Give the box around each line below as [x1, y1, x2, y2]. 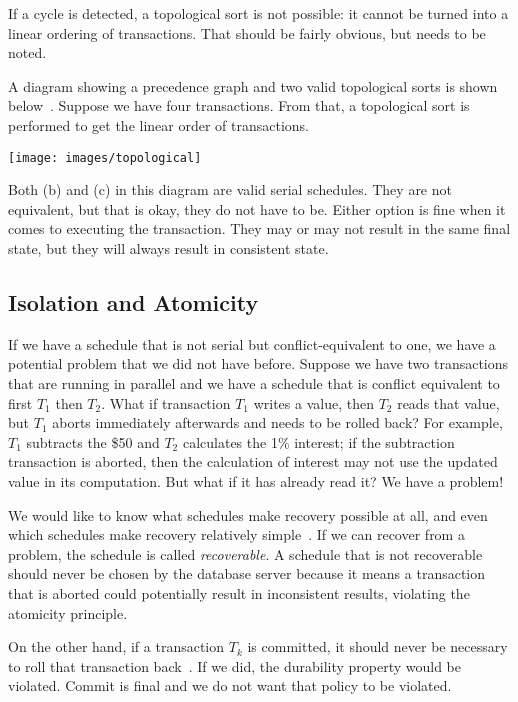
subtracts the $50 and [26, 431, 160, 452]
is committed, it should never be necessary [247, 636, 508, 657]
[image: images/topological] [8, 150, 202, 165]
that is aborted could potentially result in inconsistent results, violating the [8, 582, 470, 603]
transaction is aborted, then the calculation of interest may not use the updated [8, 451, 498, 472]
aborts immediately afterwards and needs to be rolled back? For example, [52, 412, 503, 433]
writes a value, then [253, 392, 374, 413]
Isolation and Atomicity [8, 286, 259, 317]
